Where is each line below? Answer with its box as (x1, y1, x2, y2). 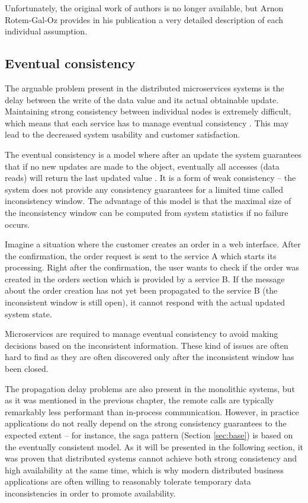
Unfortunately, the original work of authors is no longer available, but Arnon (5, 2, 284, 14)
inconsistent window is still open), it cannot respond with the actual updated (5, 296, 285, 308)
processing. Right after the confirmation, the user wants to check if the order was (5, 261, 299, 273)
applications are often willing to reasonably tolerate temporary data (5, 475, 251, 488)
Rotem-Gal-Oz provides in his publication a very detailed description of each (5, 13, 284, 26)
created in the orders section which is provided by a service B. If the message (5, 272, 285, 285)
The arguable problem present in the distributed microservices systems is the (5, 81, 284, 94)
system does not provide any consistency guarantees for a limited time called (5, 183, 283, 195)
